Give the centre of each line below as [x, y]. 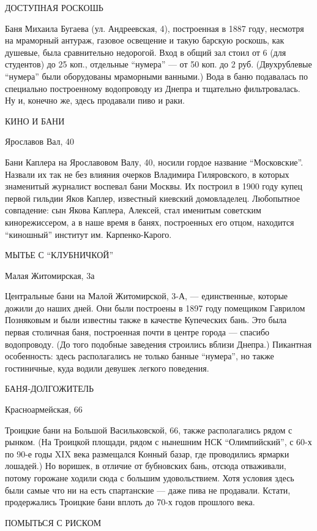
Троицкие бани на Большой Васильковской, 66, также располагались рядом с [149, 430]
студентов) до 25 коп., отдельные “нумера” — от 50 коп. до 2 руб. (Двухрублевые [158, 64]
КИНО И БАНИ [35, 120]
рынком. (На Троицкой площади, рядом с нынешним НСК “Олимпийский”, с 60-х [158, 442]
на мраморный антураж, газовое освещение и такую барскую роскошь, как [145, 40]
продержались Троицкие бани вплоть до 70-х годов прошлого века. [130, 502]
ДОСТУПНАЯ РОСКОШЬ [54, 7]
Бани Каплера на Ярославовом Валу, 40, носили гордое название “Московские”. [154, 162]
